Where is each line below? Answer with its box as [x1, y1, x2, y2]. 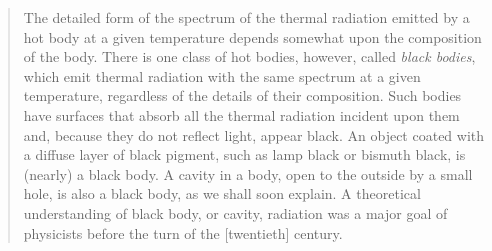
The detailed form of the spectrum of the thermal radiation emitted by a [23, 7, 470, 27]
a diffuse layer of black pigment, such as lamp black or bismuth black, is [23, 144, 466, 165]
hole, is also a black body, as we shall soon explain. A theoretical [23, 183, 421, 204]
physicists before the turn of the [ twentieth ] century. [23, 222, 343, 243]
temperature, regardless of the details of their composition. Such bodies [23, 85, 462, 106]
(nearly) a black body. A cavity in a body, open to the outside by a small [23, 163, 473, 184]
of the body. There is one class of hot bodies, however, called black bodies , [23, 46, 476, 67]
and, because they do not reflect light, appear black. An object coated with [23, 124, 485, 145]
